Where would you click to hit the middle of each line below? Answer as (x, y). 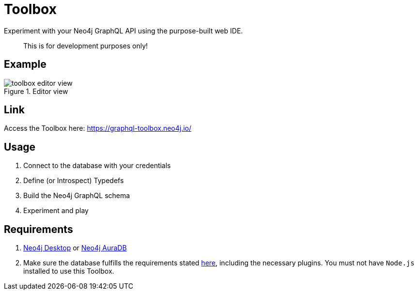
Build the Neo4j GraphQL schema (77, 196)
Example (25, 64)
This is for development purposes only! (86, 46)
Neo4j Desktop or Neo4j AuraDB (75, 248)
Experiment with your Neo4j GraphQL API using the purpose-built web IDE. (124, 31)
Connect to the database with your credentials (97, 166)
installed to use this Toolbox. (69, 271)
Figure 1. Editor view (36, 91)
